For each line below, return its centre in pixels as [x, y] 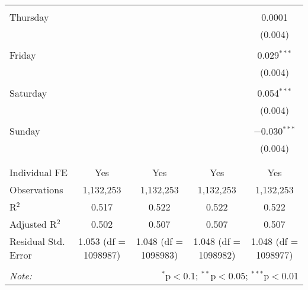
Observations [36, 189]
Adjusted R [33, 224]
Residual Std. [37, 241]
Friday [23, 55]
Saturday [28, 93]
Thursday [29, 17]
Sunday [25, 131]
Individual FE [38, 172]
